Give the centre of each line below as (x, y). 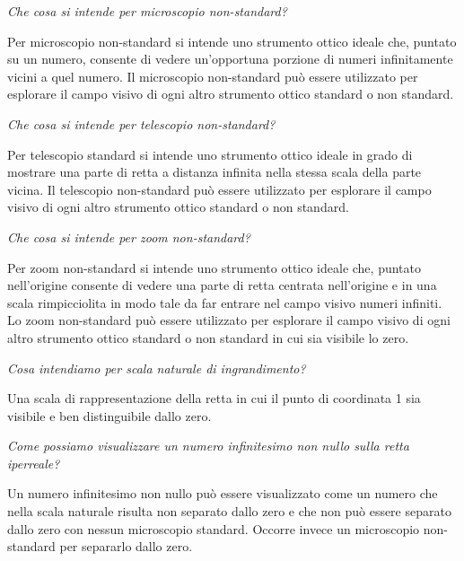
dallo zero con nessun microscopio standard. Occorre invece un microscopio (214, 528)
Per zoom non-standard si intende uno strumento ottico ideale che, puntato (214, 267)
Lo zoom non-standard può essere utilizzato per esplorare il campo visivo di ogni (229, 320)
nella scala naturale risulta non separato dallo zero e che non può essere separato (229, 511)
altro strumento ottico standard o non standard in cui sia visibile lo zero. (208, 337)
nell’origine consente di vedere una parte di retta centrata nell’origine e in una (222, 285)
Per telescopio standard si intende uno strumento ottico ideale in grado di (210, 154)
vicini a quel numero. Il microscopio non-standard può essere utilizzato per (213, 76)
